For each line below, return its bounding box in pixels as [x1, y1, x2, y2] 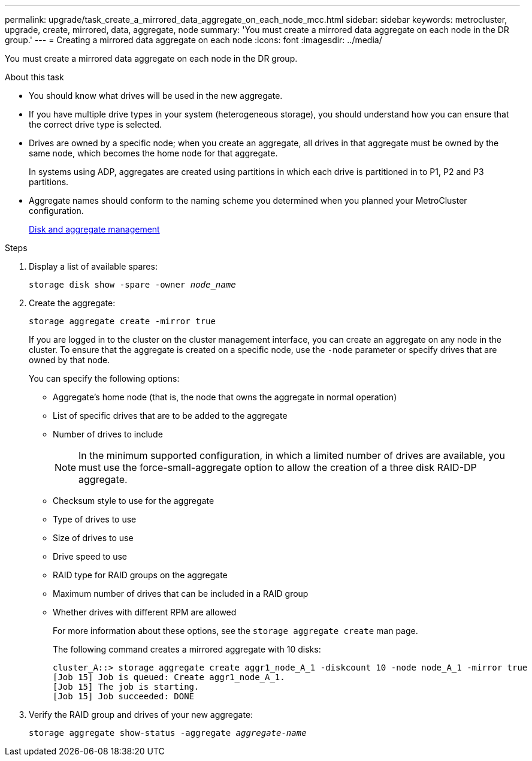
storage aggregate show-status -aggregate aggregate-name [29, 728, 307, 738]
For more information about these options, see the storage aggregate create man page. [53, 626, 418, 636]
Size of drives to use [53, 533, 134, 543]
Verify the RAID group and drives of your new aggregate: [29, 709, 253, 720]
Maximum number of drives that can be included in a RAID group [53, 588, 309, 599]
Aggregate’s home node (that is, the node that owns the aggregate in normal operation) [53, 392, 397, 402]
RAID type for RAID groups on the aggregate [53, 570, 228, 580]
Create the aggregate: [29, 298, 116, 308]
